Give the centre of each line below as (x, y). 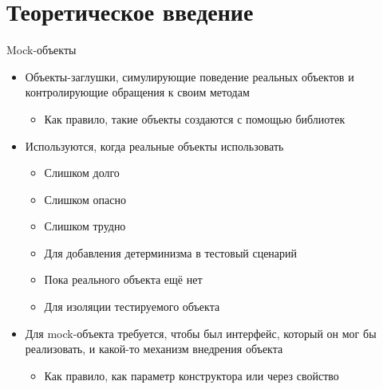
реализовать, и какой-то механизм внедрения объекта (154, 349)
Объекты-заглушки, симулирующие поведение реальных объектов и (190, 76)
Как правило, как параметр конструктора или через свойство (191, 375)
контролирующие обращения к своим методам (137, 92)
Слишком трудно (85, 226)
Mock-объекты (41, 50)
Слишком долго (82, 173)
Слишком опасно (85, 199)
